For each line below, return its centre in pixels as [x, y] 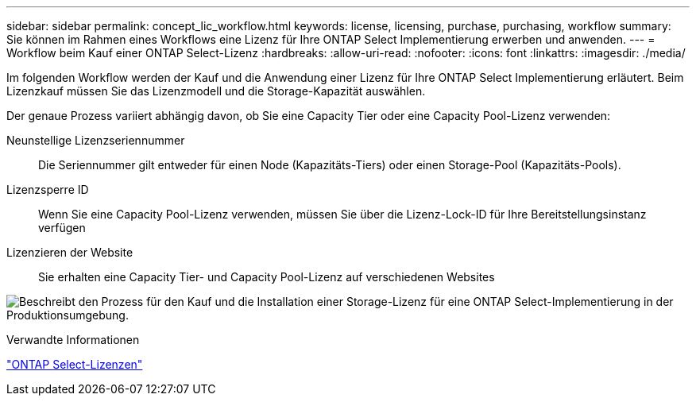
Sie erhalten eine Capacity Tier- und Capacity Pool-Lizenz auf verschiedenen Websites [267, 277]
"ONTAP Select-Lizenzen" [75, 364]
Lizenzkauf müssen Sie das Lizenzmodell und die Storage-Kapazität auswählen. [216, 91]
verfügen [62, 228]
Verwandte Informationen [73, 340]
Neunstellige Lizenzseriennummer [96, 140]
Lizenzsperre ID [48, 189]
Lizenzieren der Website [70, 252]
